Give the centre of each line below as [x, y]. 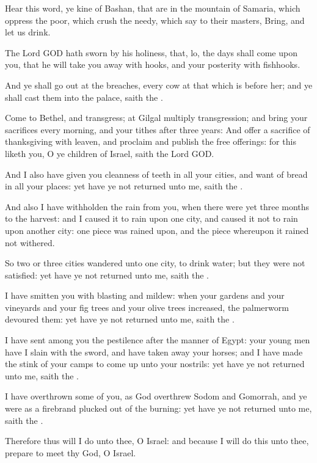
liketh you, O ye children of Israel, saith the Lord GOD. [110, 153]
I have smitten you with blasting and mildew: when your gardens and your [145, 295]
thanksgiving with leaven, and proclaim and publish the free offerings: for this [151, 141]
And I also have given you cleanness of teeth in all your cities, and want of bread [156, 174]
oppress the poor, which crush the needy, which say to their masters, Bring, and [155, 20]
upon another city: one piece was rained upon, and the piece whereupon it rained [157, 230]
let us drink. [28, 32]
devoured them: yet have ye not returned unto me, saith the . [120, 319]
